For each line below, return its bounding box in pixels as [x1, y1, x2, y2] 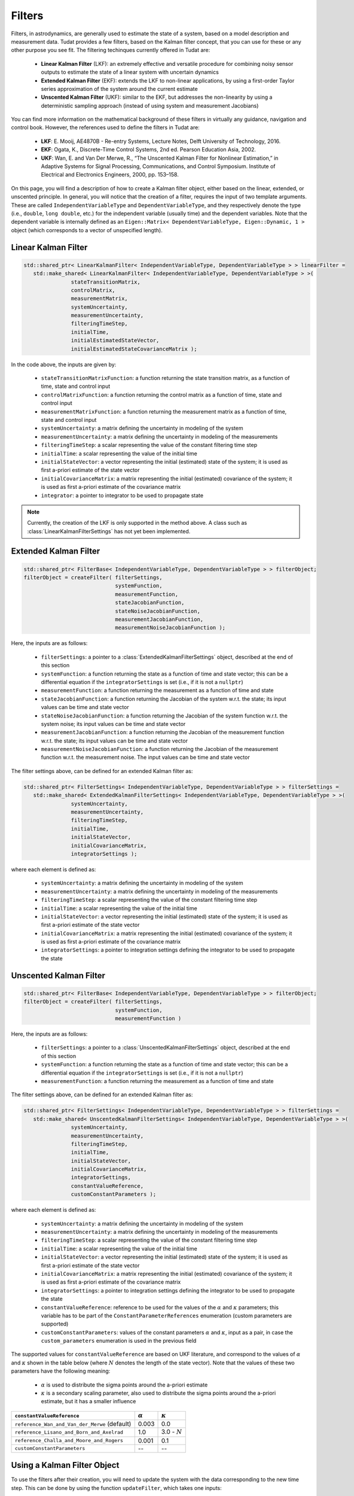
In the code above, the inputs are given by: [11, 361, 117, 368]
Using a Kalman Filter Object [11, 1460, 120, 1470]
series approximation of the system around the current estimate [41, 85, 198, 92]
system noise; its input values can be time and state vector [41, 720, 186, 727]
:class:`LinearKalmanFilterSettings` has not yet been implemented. [27, 527, 191, 535]
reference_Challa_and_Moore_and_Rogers [14, 1437, 124, 1444]
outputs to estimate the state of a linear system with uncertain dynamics [41, 69, 219, 76]
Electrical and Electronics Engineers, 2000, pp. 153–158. [41, 171, 179, 178]
